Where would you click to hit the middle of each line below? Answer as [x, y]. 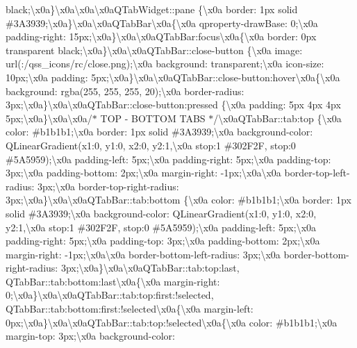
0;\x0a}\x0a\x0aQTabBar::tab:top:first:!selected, [110, 295]
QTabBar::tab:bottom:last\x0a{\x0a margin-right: [113, 281]
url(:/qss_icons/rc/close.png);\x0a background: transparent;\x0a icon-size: [165, 64]
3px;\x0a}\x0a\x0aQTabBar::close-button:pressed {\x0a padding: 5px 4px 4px [173, 105]
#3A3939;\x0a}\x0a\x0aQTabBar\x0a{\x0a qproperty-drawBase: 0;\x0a [162, 23]
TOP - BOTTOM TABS [153, 118]
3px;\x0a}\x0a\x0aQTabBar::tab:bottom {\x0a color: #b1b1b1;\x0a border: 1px [178, 200]
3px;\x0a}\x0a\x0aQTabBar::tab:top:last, [150, 268]
